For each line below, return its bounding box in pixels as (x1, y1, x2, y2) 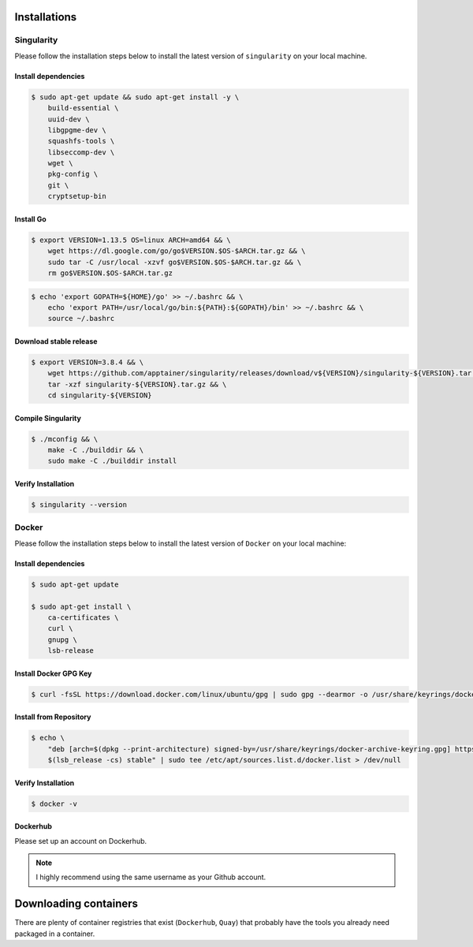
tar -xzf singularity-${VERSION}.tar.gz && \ (47, 379, 227, 389)
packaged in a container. (14, 929, 95, 938)
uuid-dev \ (47, 114, 90, 124)
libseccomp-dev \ (47, 147, 115, 157)
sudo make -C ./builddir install (47, 457, 177, 465)
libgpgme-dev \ (47, 125, 106, 134)
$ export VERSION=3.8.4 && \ (31, 357, 144, 367)
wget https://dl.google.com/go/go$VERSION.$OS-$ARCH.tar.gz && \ (47, 247, 306, 255)
